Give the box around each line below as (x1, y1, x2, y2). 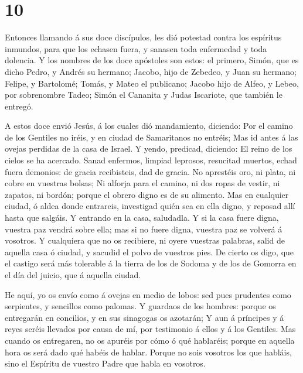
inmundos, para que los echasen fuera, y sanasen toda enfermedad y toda (5, 42, 267, 54)
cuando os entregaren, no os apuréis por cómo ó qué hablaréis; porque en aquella (5, 334, 295, 346)
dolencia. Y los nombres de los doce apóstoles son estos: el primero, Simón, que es (5, 54, 299, 66)
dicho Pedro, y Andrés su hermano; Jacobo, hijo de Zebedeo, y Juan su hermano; (5, 65, 297, 77)
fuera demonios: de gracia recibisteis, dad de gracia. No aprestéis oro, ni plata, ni (5, 165, 296, 177)
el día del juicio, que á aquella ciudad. (5, 269, 141, 280)
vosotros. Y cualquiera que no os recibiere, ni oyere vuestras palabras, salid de (5, 234, 285, 247)
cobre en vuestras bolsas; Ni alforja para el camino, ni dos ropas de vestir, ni (5, 177, 280, 189)
